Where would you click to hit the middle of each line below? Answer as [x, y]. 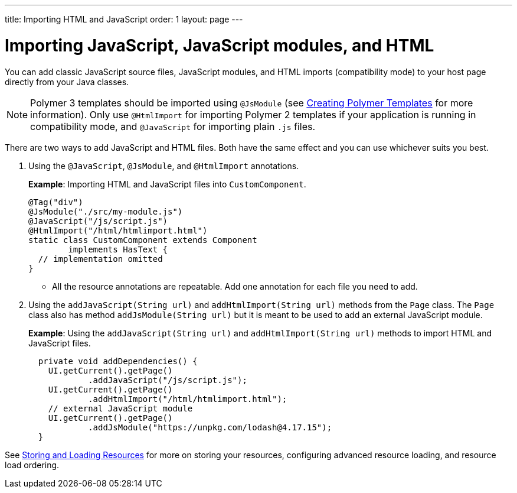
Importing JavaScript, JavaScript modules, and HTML [220, 45]
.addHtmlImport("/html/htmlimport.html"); [188, 399]
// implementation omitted [100, 259]
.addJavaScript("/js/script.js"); [168, 380]
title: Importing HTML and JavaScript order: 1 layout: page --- [124, 19]
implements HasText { [118, 249]
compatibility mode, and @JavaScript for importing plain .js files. [173, 126]
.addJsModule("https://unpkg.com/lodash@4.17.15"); [210, 427]
